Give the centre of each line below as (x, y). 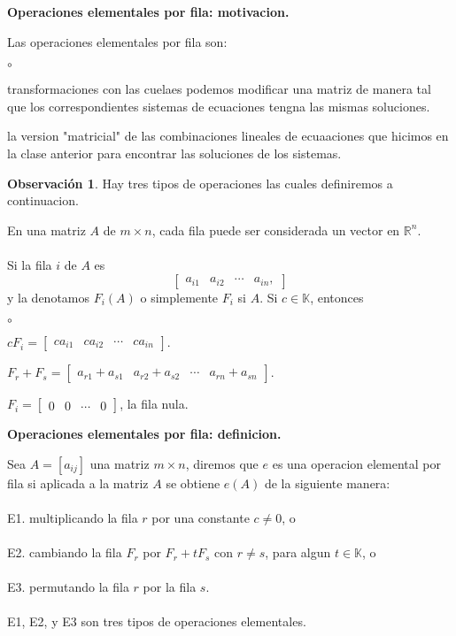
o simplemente (179, 297)
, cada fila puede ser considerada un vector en (276, 230)
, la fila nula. (154, 404)
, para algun (298, 552)
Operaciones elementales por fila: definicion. (144, 434)
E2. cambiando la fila (65, 552)
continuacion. (43, 200)
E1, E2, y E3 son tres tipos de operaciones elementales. (157, 621)
